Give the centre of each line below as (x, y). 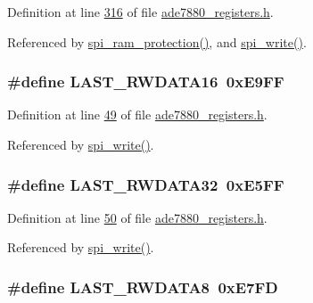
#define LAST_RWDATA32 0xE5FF (146, 184)
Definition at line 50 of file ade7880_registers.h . (137, 217)
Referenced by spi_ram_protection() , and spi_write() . (157, 41)
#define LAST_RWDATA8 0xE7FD (143, 287)
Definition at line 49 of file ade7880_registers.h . (137, 115)
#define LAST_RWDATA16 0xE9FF (146, 82)
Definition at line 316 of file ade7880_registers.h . (140, 12)
